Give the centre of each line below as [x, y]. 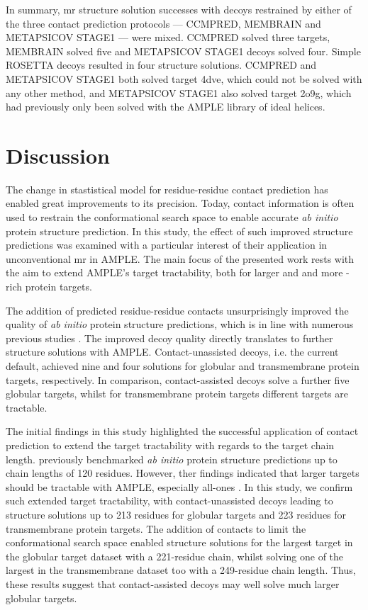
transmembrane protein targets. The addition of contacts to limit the [156, 528]
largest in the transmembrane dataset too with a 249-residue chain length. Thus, [181, 570]
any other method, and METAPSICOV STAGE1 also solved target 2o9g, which [179, 92]
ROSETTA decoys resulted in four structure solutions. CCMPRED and [161, 65]
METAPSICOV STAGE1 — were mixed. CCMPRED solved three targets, [168, 37]
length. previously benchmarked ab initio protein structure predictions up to [172, 459]
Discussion [58, 155]
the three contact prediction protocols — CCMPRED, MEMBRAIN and [163, 23]
